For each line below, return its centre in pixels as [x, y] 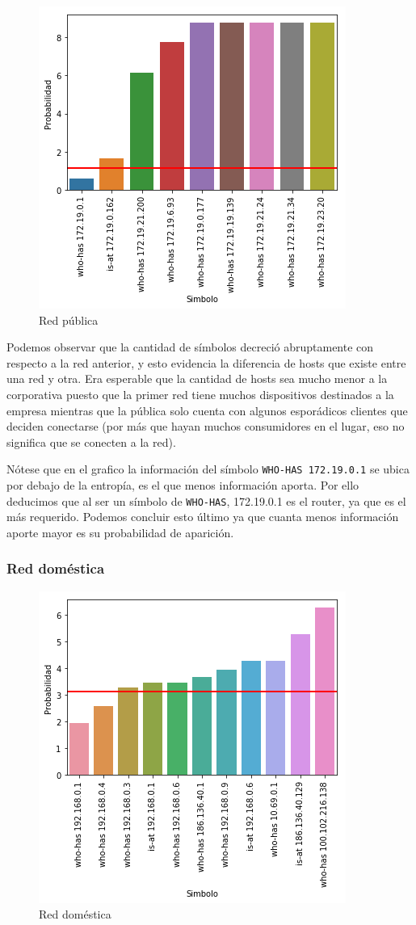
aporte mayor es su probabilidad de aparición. [120, 532]
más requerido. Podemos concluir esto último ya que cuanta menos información [203, 517]
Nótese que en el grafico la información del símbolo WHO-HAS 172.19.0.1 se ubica [208, 469]
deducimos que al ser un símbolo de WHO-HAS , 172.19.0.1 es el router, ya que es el [206, 500]
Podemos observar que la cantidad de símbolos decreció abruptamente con [190, 347]
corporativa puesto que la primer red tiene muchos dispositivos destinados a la [200, 394]
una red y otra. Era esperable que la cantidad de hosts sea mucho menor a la [197, 378]
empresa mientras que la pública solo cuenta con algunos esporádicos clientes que [207, 410]
